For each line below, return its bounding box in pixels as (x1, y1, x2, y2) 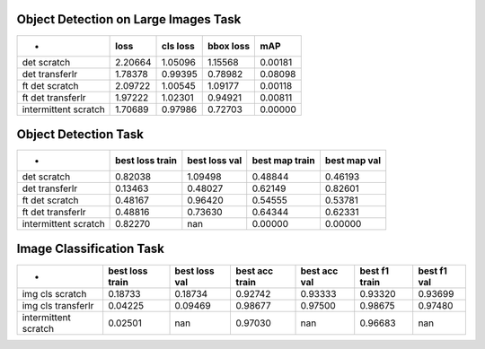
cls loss (162, 39, 195, 52)
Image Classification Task (16, 241, 165, 257)
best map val (324, 154, 382, 167)
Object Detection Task (16, 127, 144, 142)
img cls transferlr (22, 299, 94, 311)
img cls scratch (22, 287, 87, 300)
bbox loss (207, 39, 251, 52)
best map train (251, 154, 315, 167)
